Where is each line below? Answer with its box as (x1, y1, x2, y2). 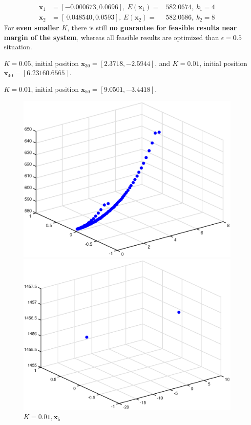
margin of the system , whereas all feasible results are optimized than (4, 32, 219, 42)
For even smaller (4, 22, 59, 33)
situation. (4, 42, 32, 52)
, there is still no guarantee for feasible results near (67, 22, 237, 33)
